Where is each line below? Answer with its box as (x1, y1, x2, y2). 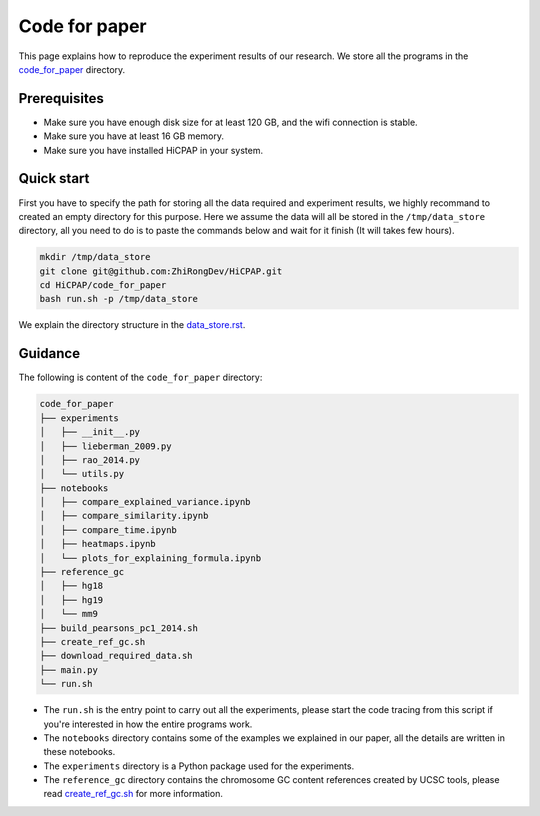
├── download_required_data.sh (39, 650, 194, 662)
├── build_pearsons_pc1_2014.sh (39, 622, 199, 634)
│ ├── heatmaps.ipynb (39, 538, 157, 550)
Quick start (18, 170, 90, 187)
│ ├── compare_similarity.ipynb (39, 510, 209, 522)
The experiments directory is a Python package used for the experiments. (43, 760, 355, 772)
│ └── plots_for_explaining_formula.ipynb (39, 552, 262, 564)
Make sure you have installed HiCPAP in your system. (43, 144, 264, 156)
